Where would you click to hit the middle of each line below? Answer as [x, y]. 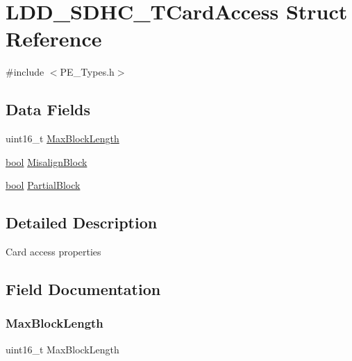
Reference [54, 39]
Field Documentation [83, 289]
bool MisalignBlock [47, 161]
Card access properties [53, 252]
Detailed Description [82, 223]
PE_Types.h [87, 72]
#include [25, 72]
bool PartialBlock [43, 185]
